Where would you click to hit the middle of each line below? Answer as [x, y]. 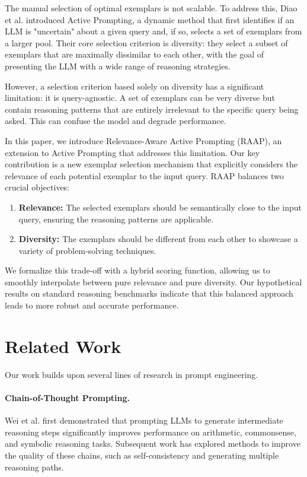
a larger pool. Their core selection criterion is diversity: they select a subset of [146, 42]
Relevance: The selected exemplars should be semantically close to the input [160, 207]
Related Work [63, 346]
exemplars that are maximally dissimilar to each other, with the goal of [135, 54]
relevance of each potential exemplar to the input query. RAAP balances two [144, 175]
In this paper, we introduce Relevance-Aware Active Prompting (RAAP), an [143, 140]
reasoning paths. [34, 467]
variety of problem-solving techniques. [87, 250]
